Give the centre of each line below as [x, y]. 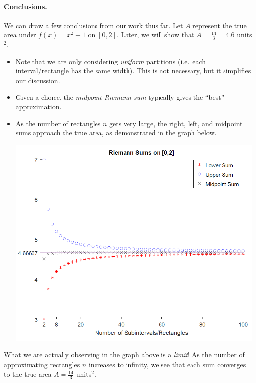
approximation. [38, 107]
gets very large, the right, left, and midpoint [176, 123]
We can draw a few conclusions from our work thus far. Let [94, 25]
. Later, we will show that [155, 35]
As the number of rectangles [58, 123]
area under [20, 35]
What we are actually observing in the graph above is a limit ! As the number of [124, 355]
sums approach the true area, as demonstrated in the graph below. [116, 133]
